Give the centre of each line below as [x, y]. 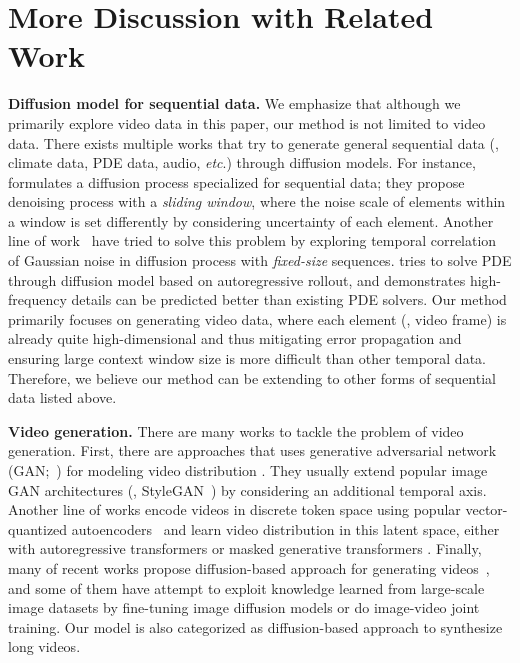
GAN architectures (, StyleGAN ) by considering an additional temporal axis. [247, 489]
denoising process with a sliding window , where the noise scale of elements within [257, 201]
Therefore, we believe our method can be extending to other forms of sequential [252, 377]
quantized [38, 528]
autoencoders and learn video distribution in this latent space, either [285, 528]
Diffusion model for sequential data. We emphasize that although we [234, 103]
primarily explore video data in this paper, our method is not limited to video [247, 122]
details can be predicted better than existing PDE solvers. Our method [289, 299]
